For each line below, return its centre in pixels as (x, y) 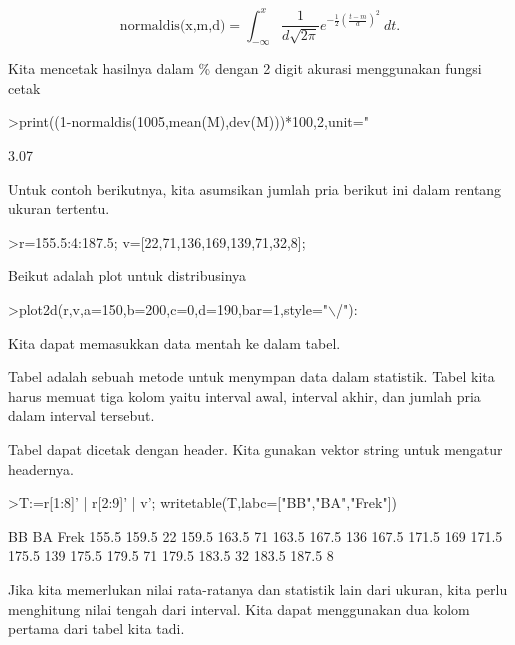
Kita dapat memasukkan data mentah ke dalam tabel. (174, 342)
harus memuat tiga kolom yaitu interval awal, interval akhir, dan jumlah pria (244, 395)
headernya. (41, 468)
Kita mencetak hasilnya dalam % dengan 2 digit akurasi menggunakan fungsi (245, 68)
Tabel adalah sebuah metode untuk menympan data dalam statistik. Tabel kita (251, 376)
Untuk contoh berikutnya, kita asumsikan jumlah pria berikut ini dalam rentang (255, 188)
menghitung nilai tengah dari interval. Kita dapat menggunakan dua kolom (239, 608)
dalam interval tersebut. (81, 415)
